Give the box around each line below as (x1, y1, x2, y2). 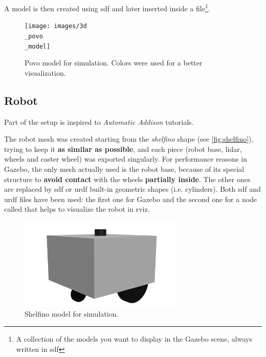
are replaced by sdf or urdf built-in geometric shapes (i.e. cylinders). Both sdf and (4, 184, 261, 194)
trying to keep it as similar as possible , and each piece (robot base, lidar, (4, 143, 242, 154)
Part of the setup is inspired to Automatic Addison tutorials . (4, 116, 194, 127)
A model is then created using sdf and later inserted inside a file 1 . (4, 2, 210, 13)
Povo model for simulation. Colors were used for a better (25, 57, 203, 68)
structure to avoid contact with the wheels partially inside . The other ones (4, 173, 251, 184)
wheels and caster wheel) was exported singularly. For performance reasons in (4, 153, 247, 164)
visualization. (25, 67, 66, 78)
